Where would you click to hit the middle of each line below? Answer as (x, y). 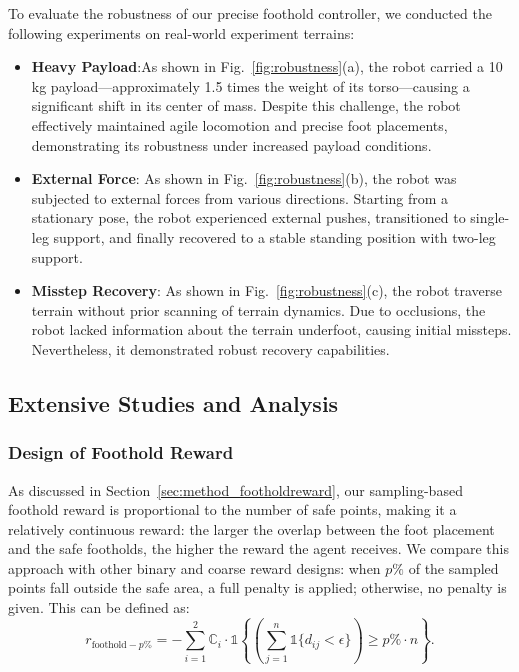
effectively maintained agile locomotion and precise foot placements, (239, 124)
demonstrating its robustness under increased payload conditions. (231, 144)
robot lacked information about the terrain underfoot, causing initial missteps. (271, 329)
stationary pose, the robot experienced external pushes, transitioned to (248, 217)
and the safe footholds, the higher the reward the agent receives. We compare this (258, 548)
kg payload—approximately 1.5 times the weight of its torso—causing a (250, 85)
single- (490, 217)
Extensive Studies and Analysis (173, 402)
